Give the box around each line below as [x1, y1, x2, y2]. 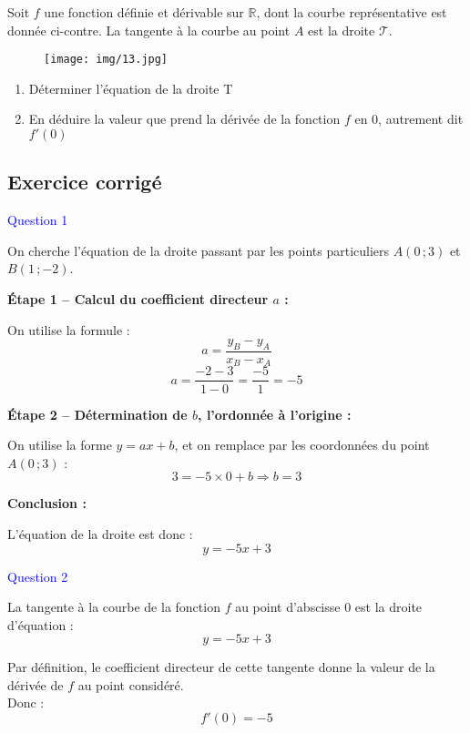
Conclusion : [7, 494, 87, 513]
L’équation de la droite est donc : [7, 524, 193, 543]
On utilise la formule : [7, 320, 130, 339]
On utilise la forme [7, 435, 112, 454]
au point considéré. [77, 675, 184, 694]
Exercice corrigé [7, 168, 162, 196]
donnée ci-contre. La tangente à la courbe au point [7, 20, 291, 39]
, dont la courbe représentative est [256, 3, 447, 21]
